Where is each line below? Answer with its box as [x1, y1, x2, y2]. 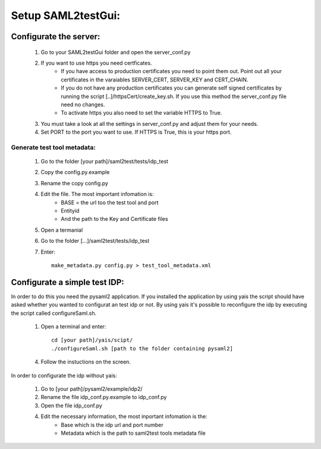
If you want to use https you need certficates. [40, 59, 152, 67]
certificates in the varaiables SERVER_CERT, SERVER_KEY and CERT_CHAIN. [61, 76, 248, 83]
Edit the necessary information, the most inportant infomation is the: [40, 413, 207, 420]
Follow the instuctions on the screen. [40, 358, 131, 365]
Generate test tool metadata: [11, 143, 96, 151]
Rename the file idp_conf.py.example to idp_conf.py [40, 394, 167, 401]
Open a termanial [40, 226, 83, 233]
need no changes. [61, 101, 105, 108]
